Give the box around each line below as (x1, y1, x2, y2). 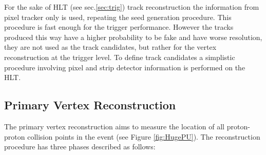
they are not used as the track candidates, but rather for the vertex (4, 42, 217, 52)
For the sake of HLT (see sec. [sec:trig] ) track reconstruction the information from (4, 2, 259, 12)
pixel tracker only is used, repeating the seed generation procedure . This (4, 11, 232, 22)
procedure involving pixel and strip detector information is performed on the (4, 62, 245, 72)
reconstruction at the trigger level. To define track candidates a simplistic (4, 51, 235, 62)
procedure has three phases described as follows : (4, 141, 156, 152)
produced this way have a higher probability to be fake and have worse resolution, (4, 31, 262, 42)
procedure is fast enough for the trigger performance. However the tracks (4, 22, 234, 32)
